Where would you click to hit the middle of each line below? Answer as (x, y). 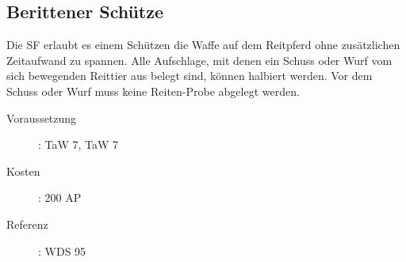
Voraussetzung (42, 118)
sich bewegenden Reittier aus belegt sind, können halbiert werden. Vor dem (190, 76)
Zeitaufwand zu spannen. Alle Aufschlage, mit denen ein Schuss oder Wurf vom (199, 60)
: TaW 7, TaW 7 (79, 144)
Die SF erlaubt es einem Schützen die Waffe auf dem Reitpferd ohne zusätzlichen (203, 45)
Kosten (23, 171)
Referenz (27, 224)
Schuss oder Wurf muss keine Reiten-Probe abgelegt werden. (153, 91)
